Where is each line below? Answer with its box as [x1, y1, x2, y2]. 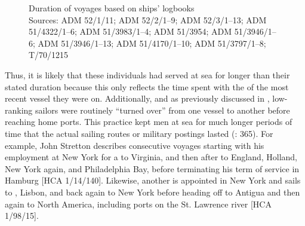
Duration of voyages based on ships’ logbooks [29, 2, 195, 14]
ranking [5, 103, 33, 116]
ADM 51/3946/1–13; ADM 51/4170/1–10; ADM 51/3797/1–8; [38, 36, 266, 49]
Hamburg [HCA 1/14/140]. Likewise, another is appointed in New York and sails [5, 174, 301, 187]
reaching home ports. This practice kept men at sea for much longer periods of [5, 115, 292, 128]
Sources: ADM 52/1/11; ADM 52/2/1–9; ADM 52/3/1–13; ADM [29, 13, 267, 26]
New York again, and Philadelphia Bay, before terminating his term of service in [5, 162, 300, 175]
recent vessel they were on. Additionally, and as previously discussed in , [5, 92, 270, 105]
